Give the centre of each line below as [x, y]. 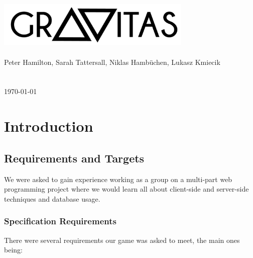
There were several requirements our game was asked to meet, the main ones [122, 240]
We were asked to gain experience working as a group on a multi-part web [118, 179]
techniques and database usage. [52, 198]
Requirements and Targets [74, 158]
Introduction [49, 126]
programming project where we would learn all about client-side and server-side [126, 189]
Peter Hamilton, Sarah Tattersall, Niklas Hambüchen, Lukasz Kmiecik [112, 62]
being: [13, 250]
